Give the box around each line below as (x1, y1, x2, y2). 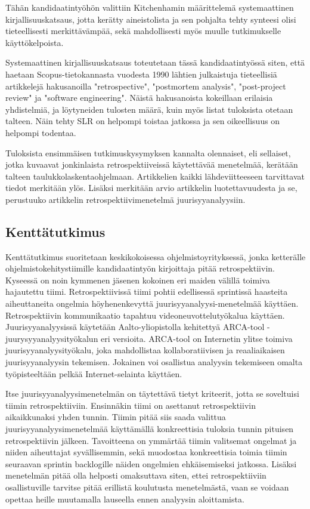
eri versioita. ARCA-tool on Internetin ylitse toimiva (101, 332, 293, 344)
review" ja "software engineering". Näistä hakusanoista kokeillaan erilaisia (5, 91, 273, 104)
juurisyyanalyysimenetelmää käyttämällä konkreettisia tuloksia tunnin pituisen (5, 422, 294, 435)
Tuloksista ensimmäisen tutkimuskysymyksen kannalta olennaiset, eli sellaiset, (5, 146, 291, 159)
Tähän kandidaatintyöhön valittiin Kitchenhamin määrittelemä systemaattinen (5, 1, 294, 13)
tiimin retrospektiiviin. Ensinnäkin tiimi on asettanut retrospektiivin (5, 399, 256, 411)
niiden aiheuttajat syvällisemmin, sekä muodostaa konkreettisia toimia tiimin (5, 446, 287, 458)
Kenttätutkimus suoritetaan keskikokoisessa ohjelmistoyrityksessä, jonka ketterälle (5, 250, 306, 263)
